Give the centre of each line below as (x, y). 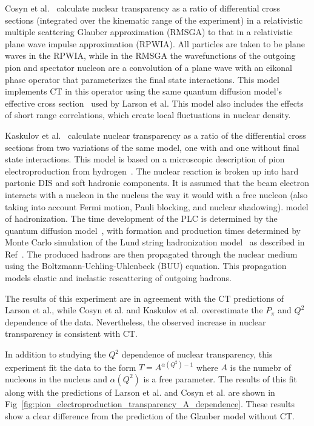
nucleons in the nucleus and (56, 378)
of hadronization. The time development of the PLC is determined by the (141, 218)
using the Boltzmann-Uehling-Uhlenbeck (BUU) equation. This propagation (146, 266)
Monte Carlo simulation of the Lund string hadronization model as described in (155, 242)
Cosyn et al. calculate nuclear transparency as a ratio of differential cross (143, 8)
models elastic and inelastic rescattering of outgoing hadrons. (118, 278)
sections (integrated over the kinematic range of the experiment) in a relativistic (154, 20)
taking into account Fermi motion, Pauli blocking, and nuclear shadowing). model (157, 206)
